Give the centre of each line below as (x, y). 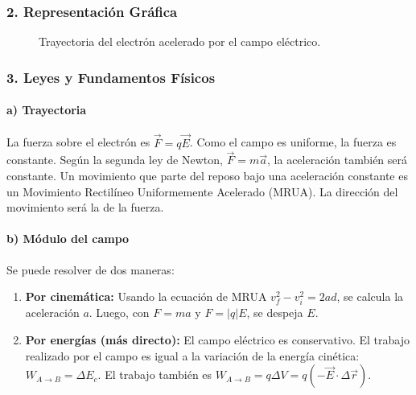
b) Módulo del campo (68, 239)
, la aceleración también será (338, 160)
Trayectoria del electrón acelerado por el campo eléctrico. (180, 41)
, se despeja (275, 313)
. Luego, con (119, 313)
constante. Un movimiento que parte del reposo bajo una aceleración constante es (207, 176)
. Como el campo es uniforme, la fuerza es (293, 142)
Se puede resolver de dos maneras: (91, 269)
